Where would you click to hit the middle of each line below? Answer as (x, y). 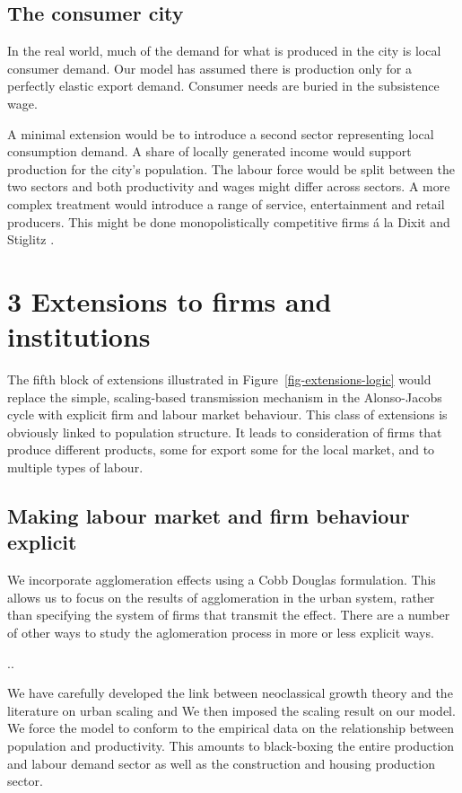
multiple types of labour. (75, 467)
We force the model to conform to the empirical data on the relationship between (231, 728)
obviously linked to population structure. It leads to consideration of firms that (225, 432)
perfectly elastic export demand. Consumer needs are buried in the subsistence (223, 86)
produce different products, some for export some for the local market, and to (221, 449)
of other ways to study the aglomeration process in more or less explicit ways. (221, 632)
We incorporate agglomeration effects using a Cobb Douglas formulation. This (222, 580)
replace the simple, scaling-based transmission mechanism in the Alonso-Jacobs (225, 396)
